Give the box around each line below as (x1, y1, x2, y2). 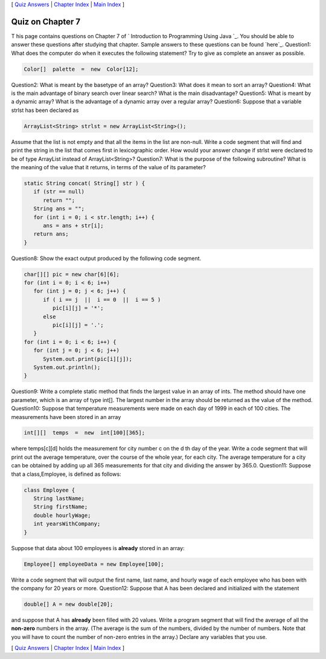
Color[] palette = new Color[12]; (24, 65, 139, 73)
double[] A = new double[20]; (24, 600, 113, 608)
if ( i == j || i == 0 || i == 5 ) (43, 296, 161, 303)
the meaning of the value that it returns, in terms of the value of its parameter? (11, 163, 206, 170)
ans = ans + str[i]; (43, 222, 104, 229)
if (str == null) (33, 188, 85, 195)
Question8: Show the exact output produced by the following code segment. (11, 255, 202, 262)
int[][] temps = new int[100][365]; (24, 429, 145, 437)
